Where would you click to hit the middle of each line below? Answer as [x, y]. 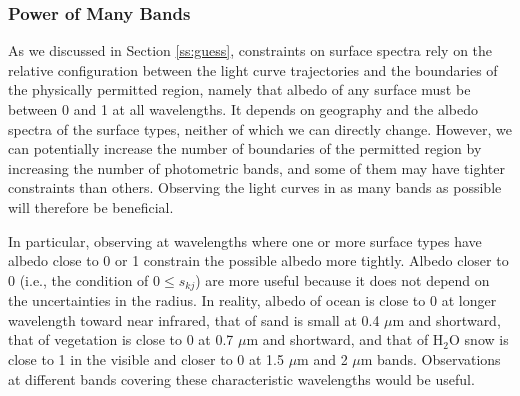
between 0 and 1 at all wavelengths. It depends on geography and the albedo [243, 109]
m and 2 [322, 358]
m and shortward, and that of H [345, 339]
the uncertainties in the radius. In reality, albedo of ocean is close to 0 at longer [252, 300]
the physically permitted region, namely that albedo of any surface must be [239, 89]
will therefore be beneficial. [91, 206]
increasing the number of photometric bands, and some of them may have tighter [256, 167]
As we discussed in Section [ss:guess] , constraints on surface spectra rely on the [250, 50]
